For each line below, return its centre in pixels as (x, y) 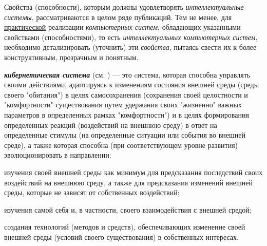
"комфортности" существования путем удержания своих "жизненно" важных (123, 105)
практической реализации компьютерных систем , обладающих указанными (122, 27)
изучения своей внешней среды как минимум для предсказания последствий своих (133, 172)
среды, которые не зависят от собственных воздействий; (92, 192)
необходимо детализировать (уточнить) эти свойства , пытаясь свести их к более (130, 47)
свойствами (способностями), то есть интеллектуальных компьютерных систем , (131, 37)
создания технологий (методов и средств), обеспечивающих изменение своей (125, 227)
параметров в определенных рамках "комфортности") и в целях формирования (127, 114)
